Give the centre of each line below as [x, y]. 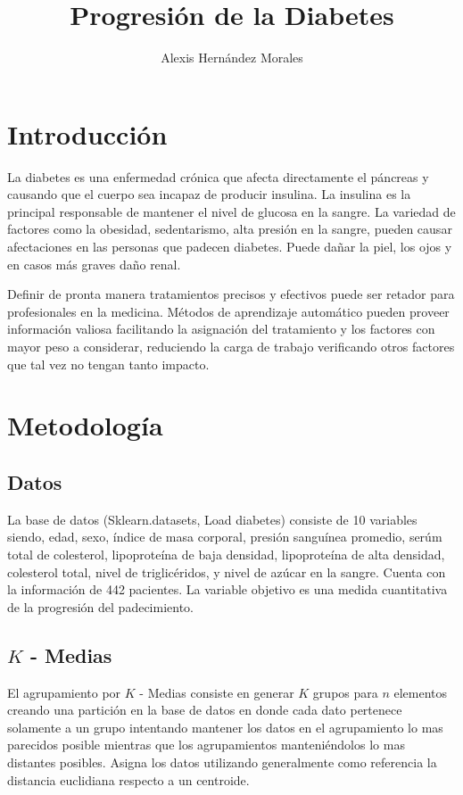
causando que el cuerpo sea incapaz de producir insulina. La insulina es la [209, 194]
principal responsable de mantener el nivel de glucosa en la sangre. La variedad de [231, 211]
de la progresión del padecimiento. [100, 606]
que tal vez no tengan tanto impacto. [108, 364]
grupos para [345, 692]
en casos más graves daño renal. [94, 264]
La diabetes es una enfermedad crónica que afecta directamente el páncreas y [218, 176]
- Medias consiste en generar [217, 692]
